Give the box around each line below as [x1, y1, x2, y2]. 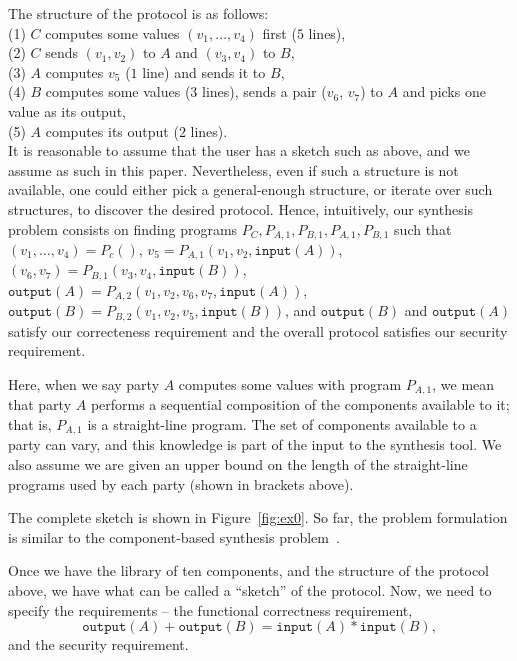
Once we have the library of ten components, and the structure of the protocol [8, 560, 490, 581]
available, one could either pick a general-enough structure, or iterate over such [8, 179, 493, 200]
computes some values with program [178, 373, 402, 394]
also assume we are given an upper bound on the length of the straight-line [8, 454, 468, 475]
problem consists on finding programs [8, 218, 238, 239]
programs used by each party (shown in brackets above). [8, 473, 354, 494]
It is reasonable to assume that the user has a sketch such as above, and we [8, 140, 470, 161]
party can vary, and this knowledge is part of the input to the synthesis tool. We [8, 434, 502, 455]
